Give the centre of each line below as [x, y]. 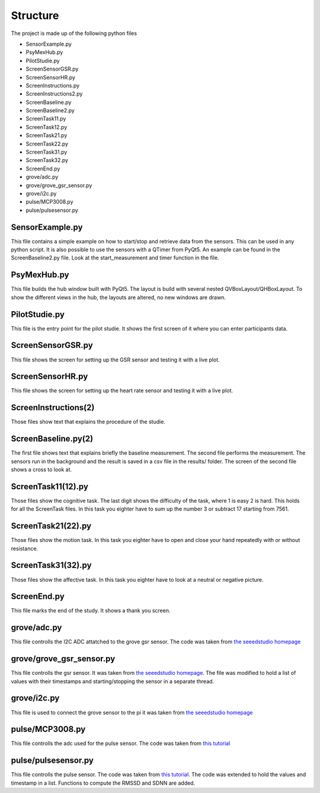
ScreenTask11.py [46, 119]
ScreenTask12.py [47, 127]
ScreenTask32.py [47, 160]
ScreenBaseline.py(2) [52, 439]
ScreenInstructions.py [53, 85]
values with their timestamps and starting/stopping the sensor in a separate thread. [113, 681]
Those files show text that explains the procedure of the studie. [88, 422]
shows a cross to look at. [41, 470]
